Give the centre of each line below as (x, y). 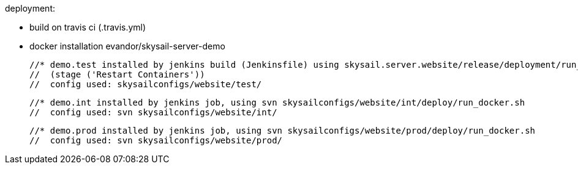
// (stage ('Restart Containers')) (117, 74)
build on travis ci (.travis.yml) (88, 27)
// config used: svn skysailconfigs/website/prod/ (156, 140)
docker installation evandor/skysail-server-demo (127, 46)
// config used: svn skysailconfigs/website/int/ (153, 112)
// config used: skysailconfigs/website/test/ (146, 84)
